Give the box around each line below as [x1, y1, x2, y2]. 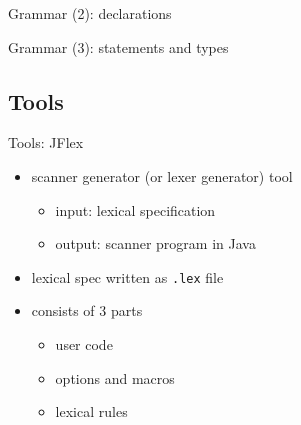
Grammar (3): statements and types [8, 36, 229, 57]
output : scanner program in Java [55, 233, 256, 254]
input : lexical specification [55, 199, 216, 220]
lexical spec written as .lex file [31, 266, 224, 287]
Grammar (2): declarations [8, 3, 172, 23]
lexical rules [55, 401, 128, 422]
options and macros [55, 367, 175, 388]
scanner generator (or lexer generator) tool [31, 165, 293, 186]
